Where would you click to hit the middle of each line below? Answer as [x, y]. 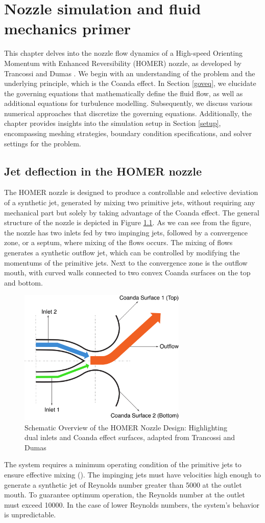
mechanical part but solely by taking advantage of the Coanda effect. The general [132, 212]
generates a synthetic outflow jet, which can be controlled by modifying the [122, 253]
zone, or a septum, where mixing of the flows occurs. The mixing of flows [118, 242]
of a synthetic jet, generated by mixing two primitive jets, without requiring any [130, 202]
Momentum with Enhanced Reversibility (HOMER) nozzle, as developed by [123, 63]
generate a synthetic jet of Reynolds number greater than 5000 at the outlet [123, 484]
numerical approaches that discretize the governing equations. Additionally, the [128, 113]
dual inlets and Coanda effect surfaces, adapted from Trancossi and [130, 437]
